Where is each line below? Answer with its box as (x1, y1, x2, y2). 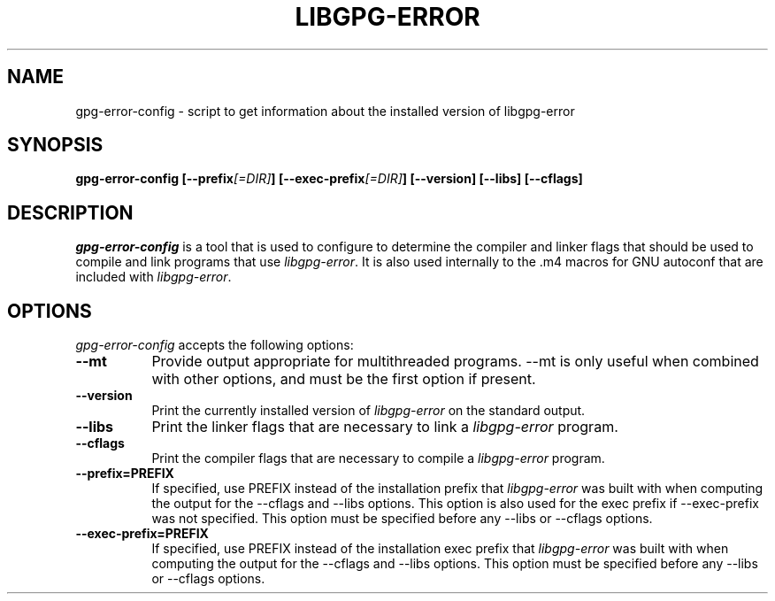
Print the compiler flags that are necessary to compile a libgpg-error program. (151, 451, 605, 466)
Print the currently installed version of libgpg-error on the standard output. (151, 403, 586, 419)
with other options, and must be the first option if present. (151, 370, 536, 389)
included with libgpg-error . (75, 269, 232, 285)
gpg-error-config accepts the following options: (75, 337, 354, 353)
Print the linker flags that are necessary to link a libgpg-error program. (151, 418, 618, 436)
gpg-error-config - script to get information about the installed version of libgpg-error (75, 103, 575, 119)
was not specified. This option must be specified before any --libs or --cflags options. (151, 511, 653, 527)
